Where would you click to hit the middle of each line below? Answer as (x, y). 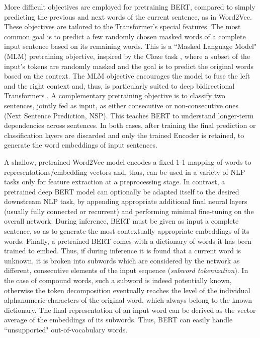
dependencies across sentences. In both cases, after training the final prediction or (130, 125)
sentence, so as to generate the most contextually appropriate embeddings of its (127, 231)
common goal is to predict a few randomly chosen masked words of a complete (125, 36)
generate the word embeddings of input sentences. (81, 145)
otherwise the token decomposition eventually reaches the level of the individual (127, 290)
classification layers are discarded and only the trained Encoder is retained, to (124, 135)
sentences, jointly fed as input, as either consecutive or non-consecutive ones (121, 105)
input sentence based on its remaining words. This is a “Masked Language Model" (131, 46)
